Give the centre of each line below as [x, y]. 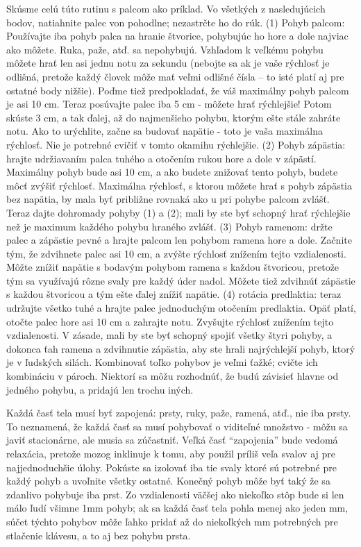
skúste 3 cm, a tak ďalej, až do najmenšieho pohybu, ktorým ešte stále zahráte [174, 117]
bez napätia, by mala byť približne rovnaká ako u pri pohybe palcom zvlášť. [168, 199]
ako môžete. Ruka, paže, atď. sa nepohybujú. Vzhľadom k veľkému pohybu [165, 49]
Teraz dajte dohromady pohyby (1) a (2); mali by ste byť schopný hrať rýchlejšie [178, 212]
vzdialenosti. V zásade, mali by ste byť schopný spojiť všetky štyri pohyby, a [169, 335]
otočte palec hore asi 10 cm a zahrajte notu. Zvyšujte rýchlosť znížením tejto [170, 321]
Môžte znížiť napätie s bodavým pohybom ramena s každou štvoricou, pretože [173, 267]
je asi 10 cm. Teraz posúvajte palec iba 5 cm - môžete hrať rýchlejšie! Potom [169, 104]
